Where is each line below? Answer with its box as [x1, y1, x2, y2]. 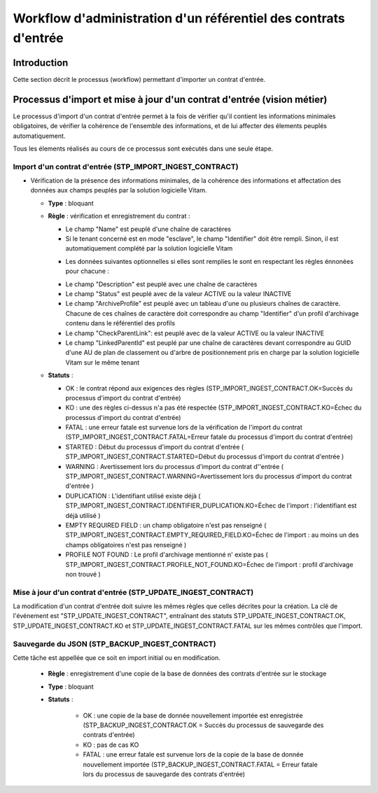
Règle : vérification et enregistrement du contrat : [48, 212, 190, 220]
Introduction [13, 57, 69, 69]
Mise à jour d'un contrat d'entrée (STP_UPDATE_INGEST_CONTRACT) [13, 587, 254, 597]
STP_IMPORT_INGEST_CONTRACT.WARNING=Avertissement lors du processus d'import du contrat [65, 472, 353, 481]
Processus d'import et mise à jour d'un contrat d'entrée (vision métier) [13, 93, 328, 105]
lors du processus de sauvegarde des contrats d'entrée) [83, 770, 245, 778]
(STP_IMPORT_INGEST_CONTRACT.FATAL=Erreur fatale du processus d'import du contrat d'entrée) [65, 433, 353, 441]
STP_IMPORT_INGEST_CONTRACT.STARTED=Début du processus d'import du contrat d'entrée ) [65, 452, 344, 461]
